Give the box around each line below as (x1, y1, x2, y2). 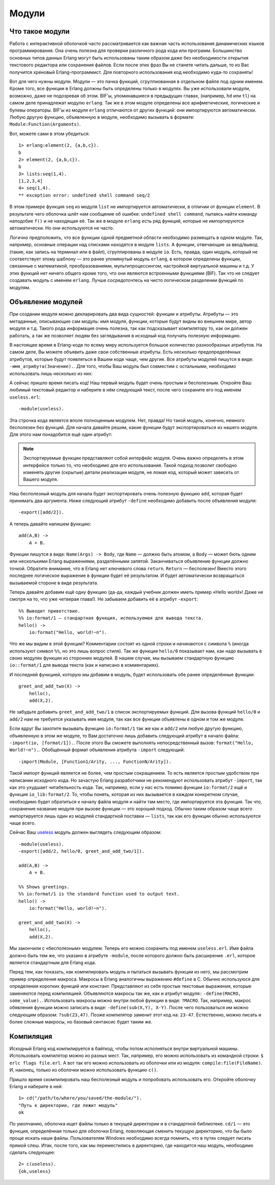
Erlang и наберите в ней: (9, 1083, 63, 1089)
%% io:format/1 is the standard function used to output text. (18, 891, 180, 897)
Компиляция (9, 1032, 52, 1041)
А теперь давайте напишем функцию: (9, 520, 92, 527)
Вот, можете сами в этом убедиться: (9, 130, 90, 137)
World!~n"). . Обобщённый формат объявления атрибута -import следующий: (9, 747, 185, 753)
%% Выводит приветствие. (18, 608, 80, 614)
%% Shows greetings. (18, 884, 70, 890)
